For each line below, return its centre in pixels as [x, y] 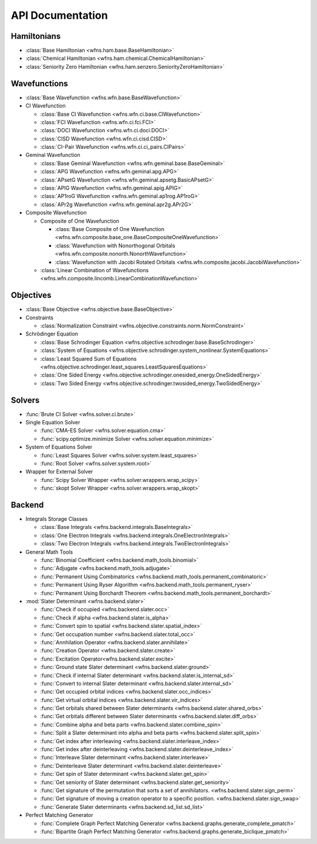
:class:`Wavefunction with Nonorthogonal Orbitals [115, 245]
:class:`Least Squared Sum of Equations [89, 359]
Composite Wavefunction [56, 213]
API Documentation [59, 15]
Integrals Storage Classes [57, 519]
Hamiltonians [36, 36]
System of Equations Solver [59, 447]
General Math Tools [49, 552]
